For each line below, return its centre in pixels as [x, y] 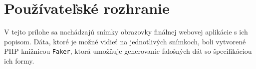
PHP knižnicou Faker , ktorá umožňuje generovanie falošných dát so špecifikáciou [128, 51]
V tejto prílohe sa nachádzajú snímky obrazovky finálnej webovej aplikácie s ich [126, 32]
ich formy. [19, 60]
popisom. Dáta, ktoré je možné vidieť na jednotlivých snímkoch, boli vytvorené [125, 41]
